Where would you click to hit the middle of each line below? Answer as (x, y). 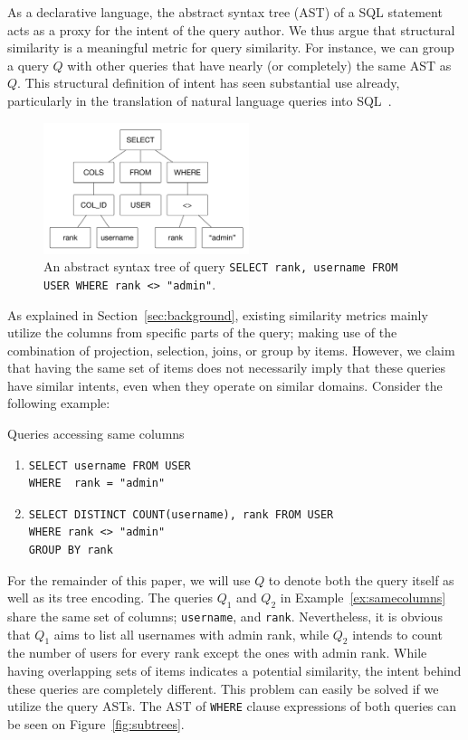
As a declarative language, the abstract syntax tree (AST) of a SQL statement (225, 12)
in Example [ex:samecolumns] (363, 598)
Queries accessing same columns (96, 434)
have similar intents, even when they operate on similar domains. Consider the (225, 385)
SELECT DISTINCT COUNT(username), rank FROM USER (181, 514)
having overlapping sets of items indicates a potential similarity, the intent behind (234, 671)
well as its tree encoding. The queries (110, 598)
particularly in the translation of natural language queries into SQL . (200, 100)
